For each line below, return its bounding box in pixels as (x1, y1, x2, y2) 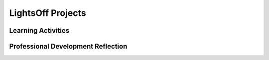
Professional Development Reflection (9, 42, 128, 51)
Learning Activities (9, 26, 70, 35)
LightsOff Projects (9, 7, 87, 18)
